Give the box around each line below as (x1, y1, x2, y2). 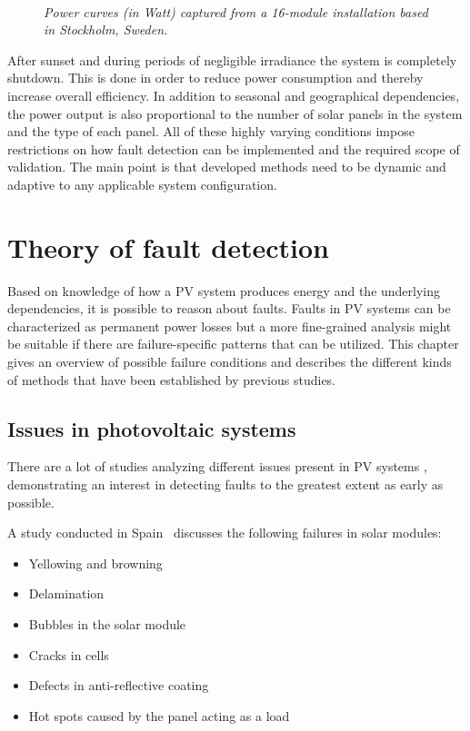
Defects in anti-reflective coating (28, 676, 209, 695)
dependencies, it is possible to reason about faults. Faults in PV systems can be (7, 299, 451, 318)
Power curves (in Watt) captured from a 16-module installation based (44, 2, 428, 21)
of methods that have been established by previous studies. (7, 370, 336, 389)
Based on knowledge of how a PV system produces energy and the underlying (7, 281, 441, 300)
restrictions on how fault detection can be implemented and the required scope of (7, 139, 460, 158)
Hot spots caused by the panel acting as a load (28, 706, 290, 725)
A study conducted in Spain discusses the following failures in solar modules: (7, 523, 442, 542)
